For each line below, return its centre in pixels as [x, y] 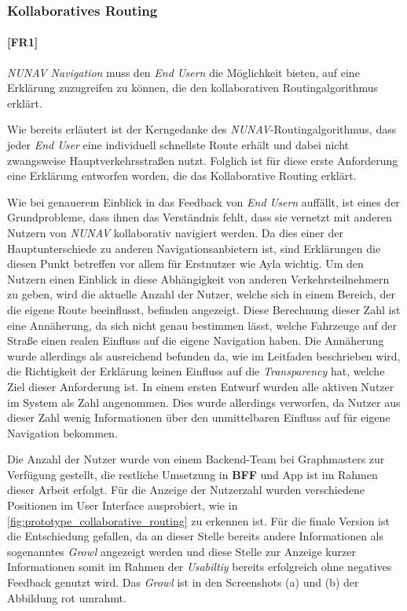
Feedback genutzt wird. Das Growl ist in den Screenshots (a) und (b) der [183, 582]
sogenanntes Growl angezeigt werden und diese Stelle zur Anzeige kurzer [181, 551]
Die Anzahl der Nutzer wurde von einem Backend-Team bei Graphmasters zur [196, 459]
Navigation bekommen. [62, 432]
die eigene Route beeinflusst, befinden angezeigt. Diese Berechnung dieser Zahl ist [204, 309]
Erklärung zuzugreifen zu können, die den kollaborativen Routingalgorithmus [193, 88]
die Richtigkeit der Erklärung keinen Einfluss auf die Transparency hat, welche [196, 371]
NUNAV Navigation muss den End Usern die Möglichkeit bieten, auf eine [183, 72]
